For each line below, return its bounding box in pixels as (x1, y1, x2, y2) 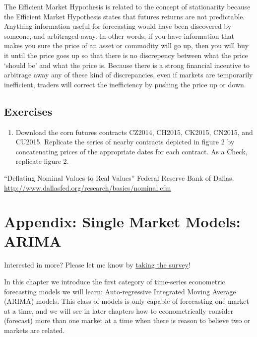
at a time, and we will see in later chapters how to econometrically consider (4, 305, 234, 316)
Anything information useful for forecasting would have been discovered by (4, 21, 232, 31)
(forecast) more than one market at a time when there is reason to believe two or (4, 315, 251, 326)
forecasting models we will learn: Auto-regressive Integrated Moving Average (4, 286, 236, 296)
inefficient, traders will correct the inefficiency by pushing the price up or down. (4, 79, 246, 89)
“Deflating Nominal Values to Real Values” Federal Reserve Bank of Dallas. (4, 172, 234, 183)
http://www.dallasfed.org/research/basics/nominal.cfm (4, 182, 171, 193)
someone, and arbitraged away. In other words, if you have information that (4, 30, 234, 41)
